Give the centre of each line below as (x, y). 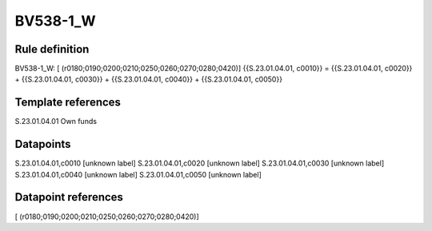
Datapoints (43, 144)
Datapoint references (69, 197)
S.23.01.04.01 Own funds (56, 121)
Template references (68, 103)
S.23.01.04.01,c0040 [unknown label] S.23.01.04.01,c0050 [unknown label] (138, 174)
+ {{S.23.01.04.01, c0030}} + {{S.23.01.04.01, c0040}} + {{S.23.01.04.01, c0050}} (149, 79)
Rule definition (52, 49)
